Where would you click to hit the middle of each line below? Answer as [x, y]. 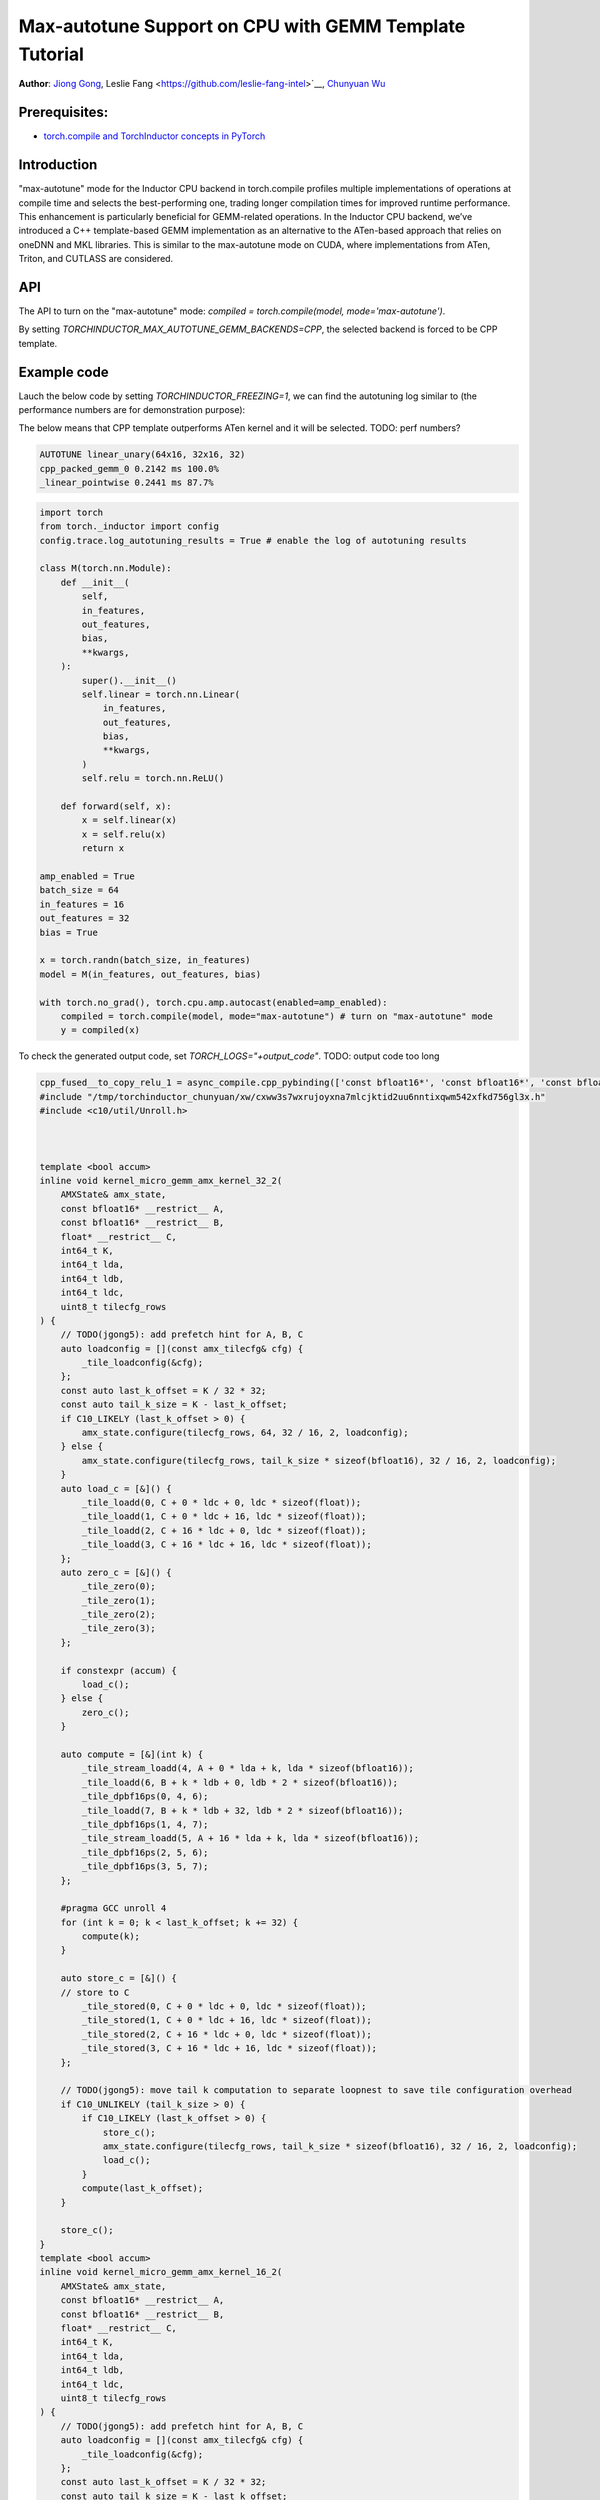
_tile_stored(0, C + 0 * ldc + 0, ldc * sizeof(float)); [224, 2006]
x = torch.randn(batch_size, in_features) [145, 960]
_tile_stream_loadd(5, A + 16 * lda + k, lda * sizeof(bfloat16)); [250, 1838]
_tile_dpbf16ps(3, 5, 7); [145, 1866]
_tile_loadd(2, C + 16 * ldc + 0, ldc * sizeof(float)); [224, 1530]
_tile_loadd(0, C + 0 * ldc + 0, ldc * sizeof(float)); [221, 1502]
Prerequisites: [63, 112]
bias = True [69, 932]
